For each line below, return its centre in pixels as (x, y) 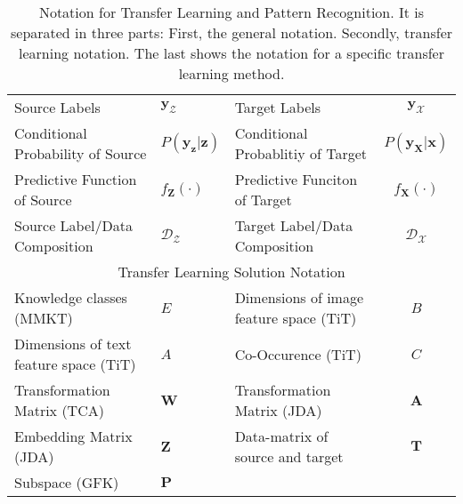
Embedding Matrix (73, 436)
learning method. (231, 73)
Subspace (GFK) (67, 482)
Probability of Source (81, 153)
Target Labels (277, 107)
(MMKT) (44, 318)
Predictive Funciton (296, 179)
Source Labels (57, 107)
